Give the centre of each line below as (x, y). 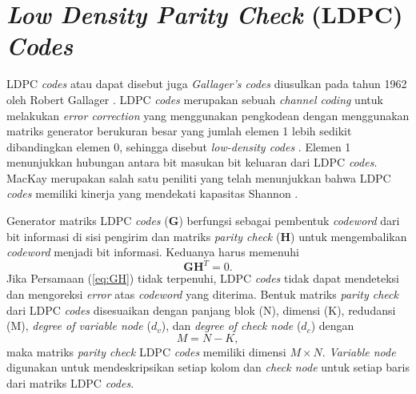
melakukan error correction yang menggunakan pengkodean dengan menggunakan (208, 115)
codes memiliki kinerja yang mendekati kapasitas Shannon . (152, 193)
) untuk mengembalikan (349, 236)
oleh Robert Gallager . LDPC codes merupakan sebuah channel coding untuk (195, 99)
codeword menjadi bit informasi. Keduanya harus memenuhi (153, 252)
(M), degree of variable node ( (79, 326)
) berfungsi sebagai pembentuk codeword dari (289, 221)
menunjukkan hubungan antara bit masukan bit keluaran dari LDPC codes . (192, 162)
